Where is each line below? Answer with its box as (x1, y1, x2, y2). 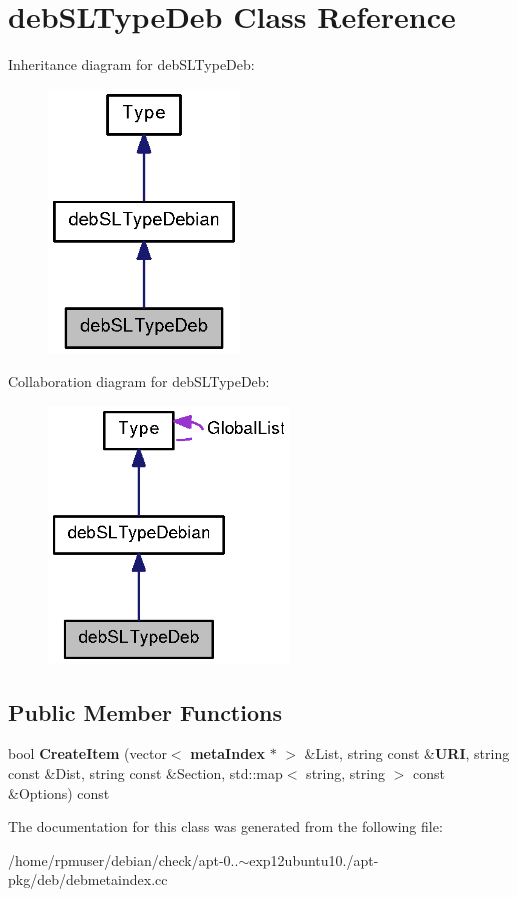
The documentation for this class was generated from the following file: (8, 816, 443, 837)
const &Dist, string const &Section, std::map (8, 762, 283, 783)
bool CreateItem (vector (8, 743, 167, 764)
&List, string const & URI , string (304, 743, 510, 764)
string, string (306, 762, 385, 783)
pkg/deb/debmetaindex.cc (8, 869, 168, 890)
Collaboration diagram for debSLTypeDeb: (8, 371, 270, 392)
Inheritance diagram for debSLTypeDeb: (8, 54, 255, 75)
